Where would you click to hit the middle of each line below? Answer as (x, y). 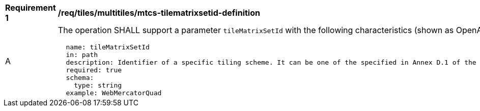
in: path (82, 55)
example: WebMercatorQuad (114, 93)
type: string (98, 85)
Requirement (31, 8)
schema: (80, 78)
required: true (94, 70)
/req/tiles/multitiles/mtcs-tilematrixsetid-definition (159, 13)
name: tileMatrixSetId (108, 47)
